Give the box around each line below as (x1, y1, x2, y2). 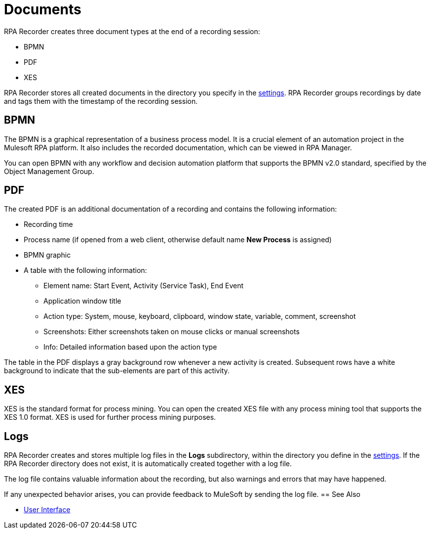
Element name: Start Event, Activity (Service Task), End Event (43, 281, 244, 290)
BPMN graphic (24, 251, 71, 260)
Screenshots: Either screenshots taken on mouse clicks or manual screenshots (43, 327, 300, 336)
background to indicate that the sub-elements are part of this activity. (4, 366, 230, 375)
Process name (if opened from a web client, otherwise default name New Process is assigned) (24, 235, 332, 244)
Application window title (43, 297, 121, 306)
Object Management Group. (4, 167, 94, 176)
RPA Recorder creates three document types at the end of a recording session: (4, 27, 260, 36)
